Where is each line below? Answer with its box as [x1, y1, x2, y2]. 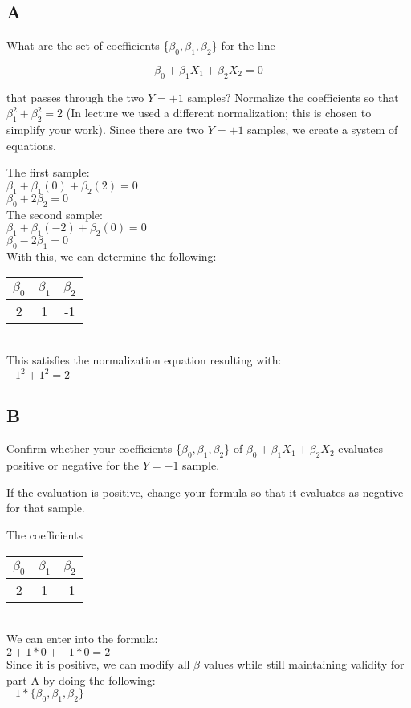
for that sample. [6, 499, 85, 516]
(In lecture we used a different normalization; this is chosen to [66, 104, 372, 121]
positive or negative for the [6, 457, 140, 474]
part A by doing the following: [6, 671, 156, 688]
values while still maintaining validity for [203, 655, 405, 672]
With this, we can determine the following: [6, 247, 217, 264]
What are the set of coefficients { [6, 37, 169, 54]
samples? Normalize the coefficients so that [187, 88, 399, 105]
